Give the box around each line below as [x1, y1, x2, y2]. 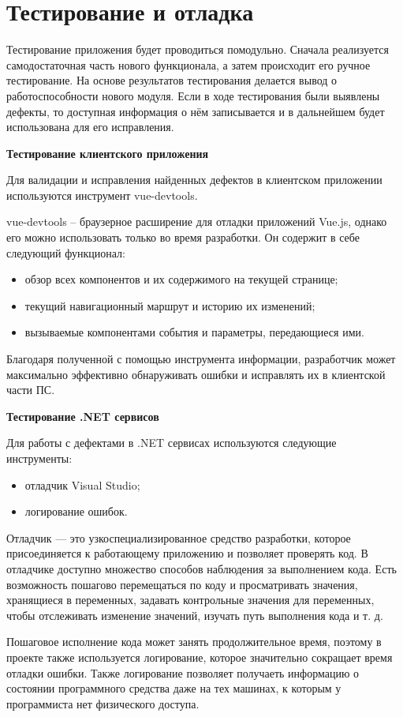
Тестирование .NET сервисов [6, 407, 159, 424]
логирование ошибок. [24, 503, 128, 520]
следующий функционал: [6, 244, 125, 261]
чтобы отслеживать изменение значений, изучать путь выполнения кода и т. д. [6, 606, 383, 623]
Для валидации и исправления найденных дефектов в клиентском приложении [6, 171, 382, 188]
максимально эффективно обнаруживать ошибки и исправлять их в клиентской [6, 366, 386, 382]
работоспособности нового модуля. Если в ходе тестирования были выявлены [6, 87, 380, 103]
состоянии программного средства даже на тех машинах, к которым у [6, 680, 341, 696]
